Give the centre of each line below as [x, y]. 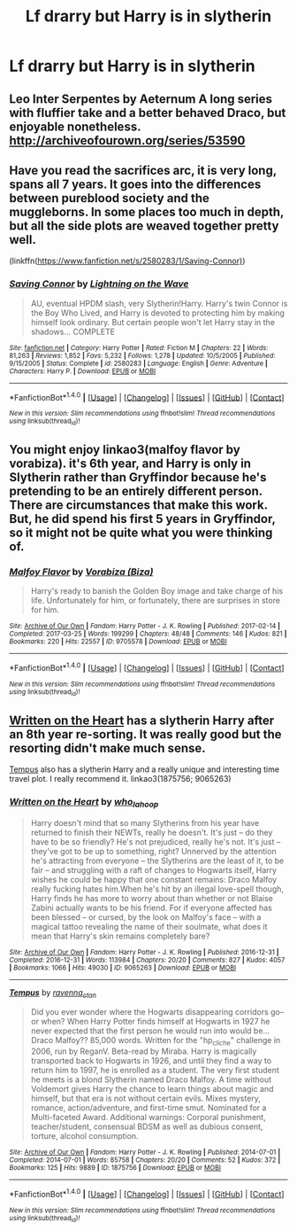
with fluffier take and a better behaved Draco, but [148, 113]
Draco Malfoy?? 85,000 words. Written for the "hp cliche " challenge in [156, 1041]
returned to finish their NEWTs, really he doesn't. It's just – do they [152, 832]
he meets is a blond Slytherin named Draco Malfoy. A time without [151, 1079]
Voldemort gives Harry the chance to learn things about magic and [152, 1089]
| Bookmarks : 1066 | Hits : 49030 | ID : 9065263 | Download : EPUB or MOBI [123, 968]
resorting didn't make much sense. [107, 748]
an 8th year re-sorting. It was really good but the [145, 734]
